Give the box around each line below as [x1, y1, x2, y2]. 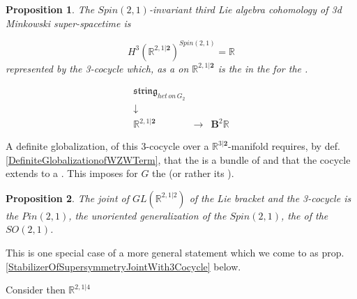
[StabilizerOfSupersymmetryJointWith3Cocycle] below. [6, 259, 241, 273]
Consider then [6, 282, 66, 297]
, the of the [280, 208, 328, 222]
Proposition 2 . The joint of [6, 190, 130, 205]
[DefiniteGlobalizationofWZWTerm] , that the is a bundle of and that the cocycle [6, 152, 351, 167]
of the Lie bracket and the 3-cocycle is [189, 190, 351, 205]
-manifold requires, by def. [228, 139, 340, 153]
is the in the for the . [218, 61, 308, 75]
